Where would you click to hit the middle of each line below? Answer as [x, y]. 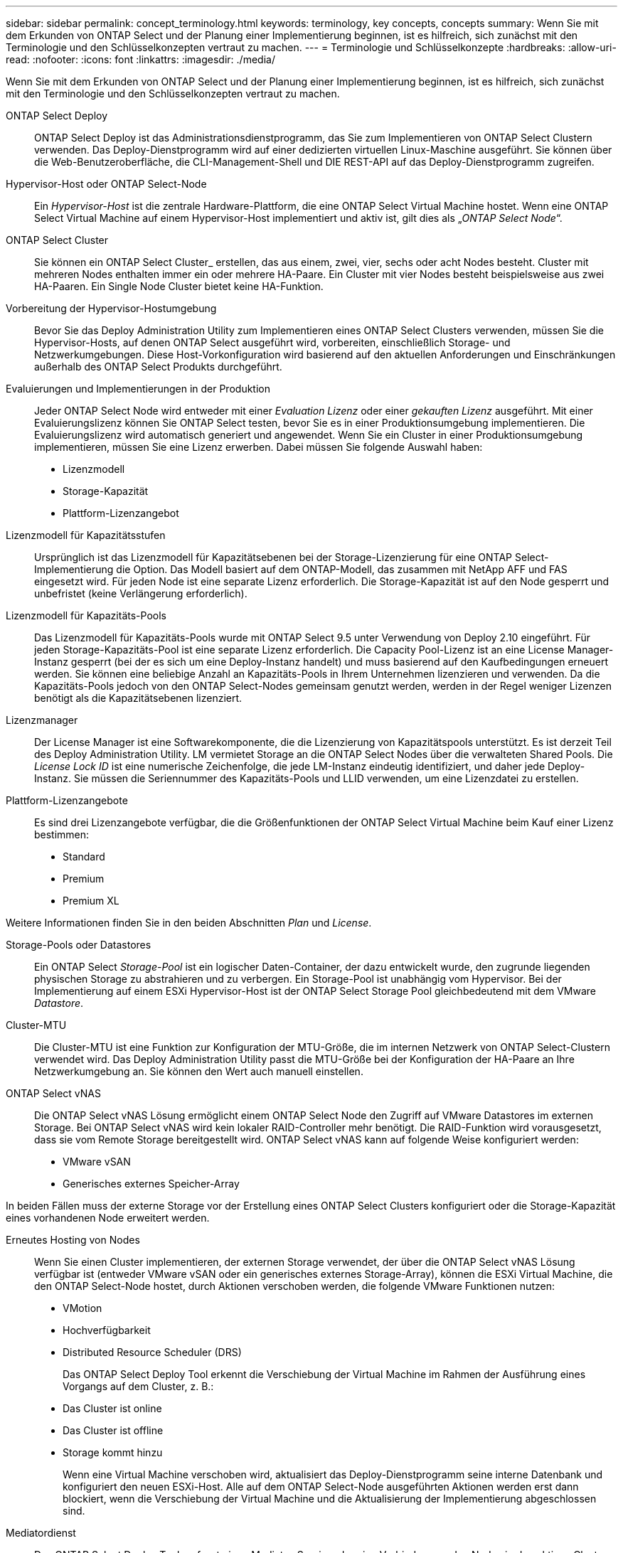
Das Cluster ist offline [113, 1430]
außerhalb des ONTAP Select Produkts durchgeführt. [158, 367]
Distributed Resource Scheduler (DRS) [152, 1352]
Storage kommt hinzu [113, 1452]
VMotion [82, 1308]
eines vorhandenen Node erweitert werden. [108, 1218]
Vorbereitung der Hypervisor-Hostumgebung [111, 308]
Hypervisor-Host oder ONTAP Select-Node [106, 184]
